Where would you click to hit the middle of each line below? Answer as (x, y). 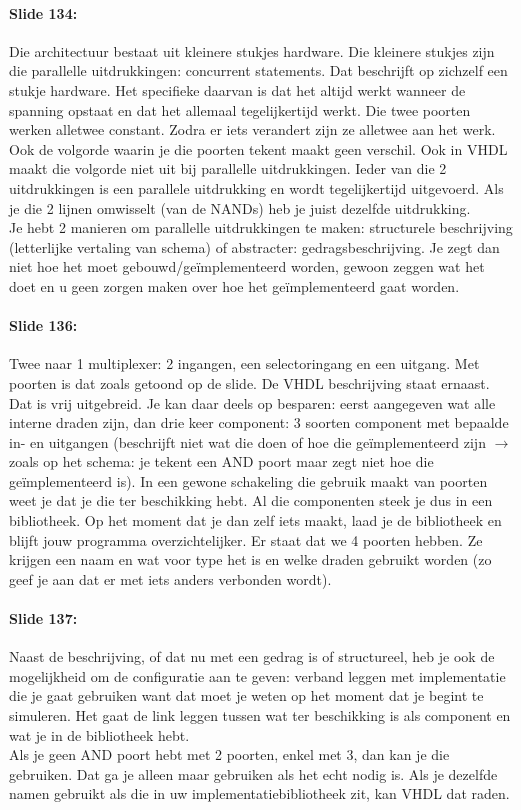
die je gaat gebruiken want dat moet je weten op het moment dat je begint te (246, 695)
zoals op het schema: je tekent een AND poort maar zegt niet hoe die (221, 461)
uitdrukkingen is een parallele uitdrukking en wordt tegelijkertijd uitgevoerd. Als (256, 187)
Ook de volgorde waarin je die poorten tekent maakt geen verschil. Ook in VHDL (258, 148)
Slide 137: (43, 618)
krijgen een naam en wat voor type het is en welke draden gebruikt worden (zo (250, 559)
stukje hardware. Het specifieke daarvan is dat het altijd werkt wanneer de (237, 89)
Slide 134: (43, 12)
